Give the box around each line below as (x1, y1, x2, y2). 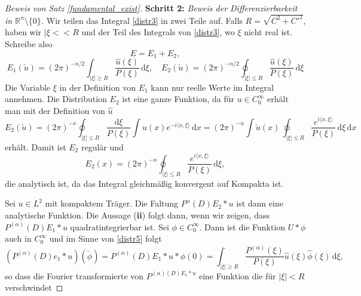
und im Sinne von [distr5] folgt (49, 232, 162, 245)
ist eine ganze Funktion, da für (122, 92, 235, 105)
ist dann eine (236, 197, 283, 209)
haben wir (5, 26, 42, 38)
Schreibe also (5, 38, 53, 50)
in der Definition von (59, 81, 136, 93)
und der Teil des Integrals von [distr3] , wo (81, 26, 235, 38)
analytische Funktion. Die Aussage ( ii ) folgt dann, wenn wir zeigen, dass (5, 209, 270, 221)
